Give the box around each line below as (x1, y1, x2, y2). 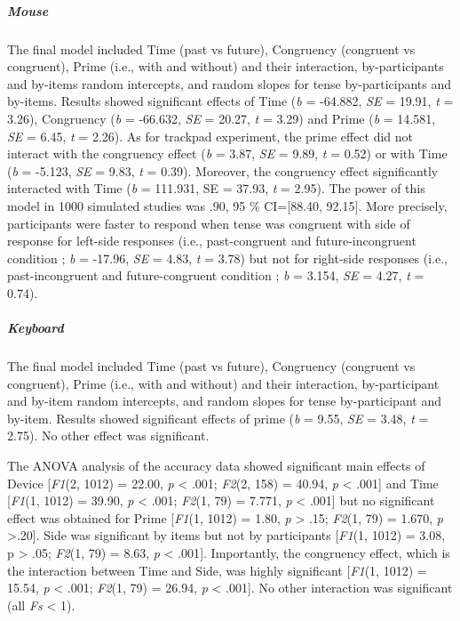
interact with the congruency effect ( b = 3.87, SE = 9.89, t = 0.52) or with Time (7, 144, 448, 163)
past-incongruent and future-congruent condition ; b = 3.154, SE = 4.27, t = (7, 266, 424, 285)
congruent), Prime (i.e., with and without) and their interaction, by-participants (7, 57, 444, 76)
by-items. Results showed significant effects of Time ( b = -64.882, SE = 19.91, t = (7, 92, 454, 110)
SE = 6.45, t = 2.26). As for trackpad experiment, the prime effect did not (7, 126, 414, 145)
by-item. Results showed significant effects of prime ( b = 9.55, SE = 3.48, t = (7, 408, 429, 427)
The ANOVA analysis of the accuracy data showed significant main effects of (7, 456, 425, 474)
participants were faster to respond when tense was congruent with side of (7, 214, 410, 232)
